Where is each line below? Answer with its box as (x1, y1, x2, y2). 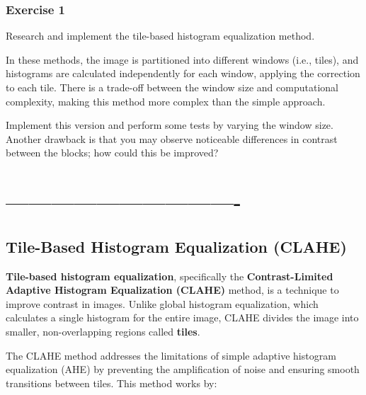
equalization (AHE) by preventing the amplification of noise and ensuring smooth (6, 362, 360, 377)
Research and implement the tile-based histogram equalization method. (6, 28, 315, 43)
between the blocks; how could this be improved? (6, 145, 219, 160)
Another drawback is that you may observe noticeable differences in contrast (6, 131, 338, 146)
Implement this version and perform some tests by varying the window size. (6, 118, 333, 132)
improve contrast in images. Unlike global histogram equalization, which (6, 296, 319, 311)
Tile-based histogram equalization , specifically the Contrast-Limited (6, 268, 333, 283)
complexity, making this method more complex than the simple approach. (6, 93, 326, 108)
